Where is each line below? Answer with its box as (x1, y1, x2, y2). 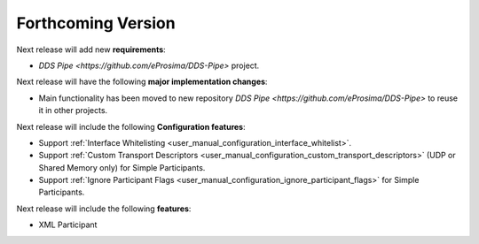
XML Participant (38, 219, 98, 230)
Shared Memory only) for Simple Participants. (38, 162, 206, 172)
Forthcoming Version (16, 13, 177, 33)
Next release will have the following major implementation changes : (16, 76, 268, 88)
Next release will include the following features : (16, 203, 192, 214)
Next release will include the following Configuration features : (16, 121, 246, 132)
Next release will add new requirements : (16, 44, 166, 55)
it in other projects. (38, 105, 108, 116)
